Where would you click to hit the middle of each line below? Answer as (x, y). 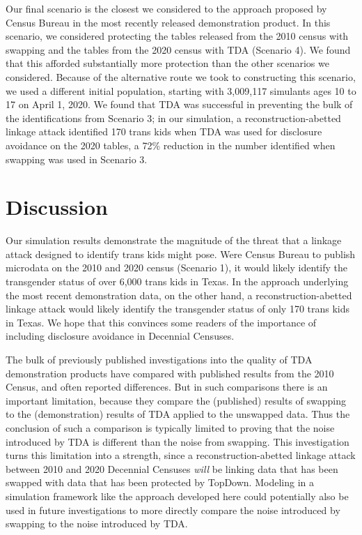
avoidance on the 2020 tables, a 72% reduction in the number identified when (171, 145)
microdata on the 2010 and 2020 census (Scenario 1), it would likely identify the (177, 267)
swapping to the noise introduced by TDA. (97, 523)
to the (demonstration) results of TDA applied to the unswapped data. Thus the (178, 414)
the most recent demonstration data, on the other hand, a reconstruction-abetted (179, 295)
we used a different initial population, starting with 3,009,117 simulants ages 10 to (181, 90)
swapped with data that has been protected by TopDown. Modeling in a (160, 482)
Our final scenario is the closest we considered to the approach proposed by (166, 8)
